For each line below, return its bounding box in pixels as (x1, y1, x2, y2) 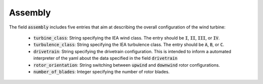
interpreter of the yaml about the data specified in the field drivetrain (33, 56, 178, 61)
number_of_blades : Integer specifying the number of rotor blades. (33, 69, 170, 74)
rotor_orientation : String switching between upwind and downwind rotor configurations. (33, 62, 220, 68)
